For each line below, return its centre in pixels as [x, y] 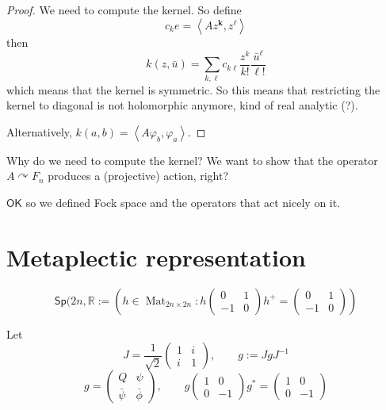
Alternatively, [39, 131]
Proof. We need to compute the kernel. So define [124, 10]
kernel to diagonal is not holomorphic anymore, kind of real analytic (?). [182, 105]
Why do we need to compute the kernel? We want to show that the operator [192, 160]
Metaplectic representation [156, 257]
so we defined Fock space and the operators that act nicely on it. [183, 203]
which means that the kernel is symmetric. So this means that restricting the [193, 89]
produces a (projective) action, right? [138, 176]
